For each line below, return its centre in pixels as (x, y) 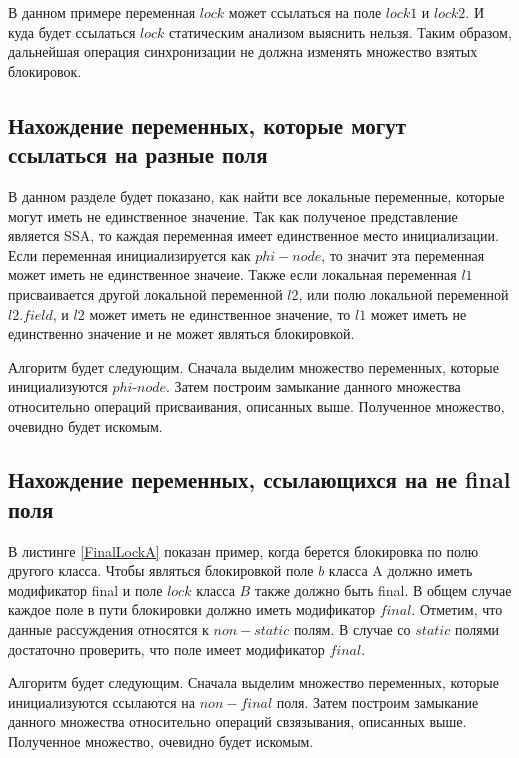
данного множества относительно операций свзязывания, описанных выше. (237, 721)
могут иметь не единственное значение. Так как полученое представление (233, 215)
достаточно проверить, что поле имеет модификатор (166, 648)
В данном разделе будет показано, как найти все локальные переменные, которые (256, 195)
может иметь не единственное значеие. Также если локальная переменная (232, 274)
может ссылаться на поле (305, 12)
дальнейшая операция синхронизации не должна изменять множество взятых (243, 51)
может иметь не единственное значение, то (220, 313)
